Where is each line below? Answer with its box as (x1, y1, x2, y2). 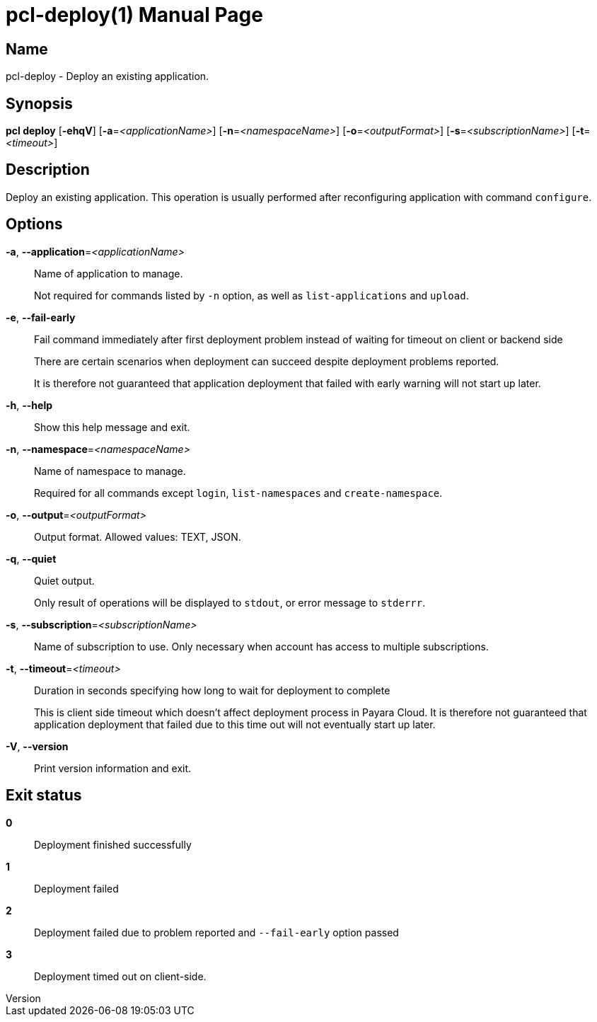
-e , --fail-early (6, 311, 76, 323)
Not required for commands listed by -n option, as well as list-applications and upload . (34, 289, 469, 302)
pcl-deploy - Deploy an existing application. (6, 70, 209, 83)
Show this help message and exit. (34, 420, 190, 433)
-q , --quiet (6, 552, 57, 565)
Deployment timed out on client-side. (34, 970, 207, 982)
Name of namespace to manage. (34, 464, 186, 477)
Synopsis (6, 94, 73, 113)
